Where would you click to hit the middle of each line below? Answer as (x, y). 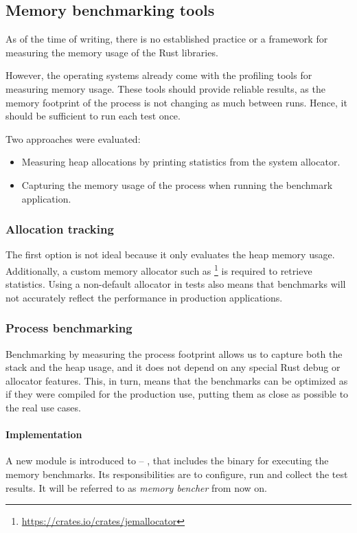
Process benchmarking (69, 328)
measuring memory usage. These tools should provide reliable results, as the (165, 88)
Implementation (44, 434)
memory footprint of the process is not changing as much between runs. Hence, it (176, 102)
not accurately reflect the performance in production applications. (144, 297)
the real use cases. (43, 407)
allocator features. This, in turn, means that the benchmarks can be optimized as (177, 380)
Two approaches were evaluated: (73, 138)
